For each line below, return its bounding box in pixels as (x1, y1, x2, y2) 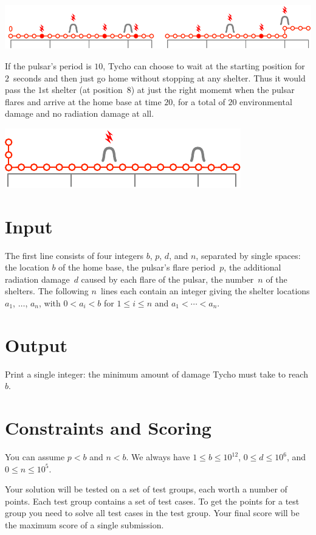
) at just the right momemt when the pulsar (131, 83, 295, 96)
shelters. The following (5, 285, 89, 297)
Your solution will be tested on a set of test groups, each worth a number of (5, 483, 287, 495)
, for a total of (173, 95, 225, 108)
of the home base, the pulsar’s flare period (58, 261, 216, 274)
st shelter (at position (42, 83, 123, 96)
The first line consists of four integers (5, 249, 143, 261)
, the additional (224, 261, 281, 274)
